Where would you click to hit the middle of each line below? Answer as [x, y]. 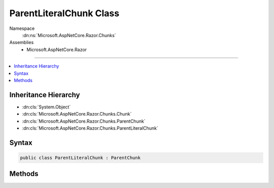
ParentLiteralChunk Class [64, 13]
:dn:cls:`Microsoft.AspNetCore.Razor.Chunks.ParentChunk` [84, 121]
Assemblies [22, 43]
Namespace [22, 28]
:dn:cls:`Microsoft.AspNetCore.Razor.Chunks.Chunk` [77, 114]
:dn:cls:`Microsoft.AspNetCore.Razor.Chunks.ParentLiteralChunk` [90, 128]
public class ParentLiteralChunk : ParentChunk [80, 158]
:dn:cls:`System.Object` [46, 107]
